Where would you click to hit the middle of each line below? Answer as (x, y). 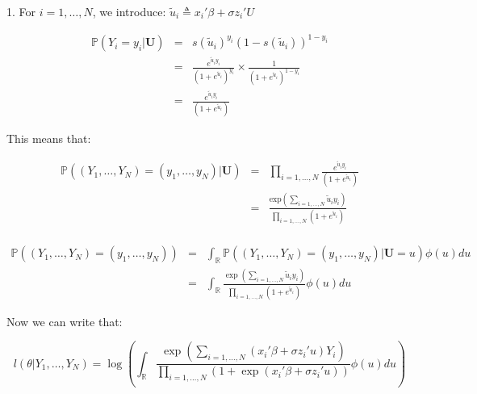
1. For (21, 11)
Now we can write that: (65, 321)
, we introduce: (129, 11)
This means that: (49, 138)
